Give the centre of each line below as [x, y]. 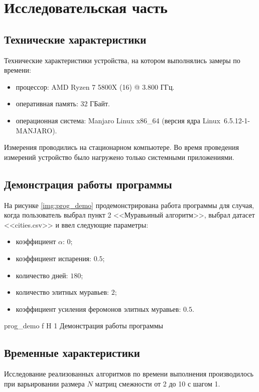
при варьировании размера [44, 383]
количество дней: [42, 275]
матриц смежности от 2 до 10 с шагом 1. [158, 383]
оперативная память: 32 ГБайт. [63, 104]
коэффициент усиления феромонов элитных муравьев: [98, 309]
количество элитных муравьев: [62, 292]
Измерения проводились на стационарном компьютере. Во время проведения [121, 147]
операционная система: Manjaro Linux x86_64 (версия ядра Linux [118, 120]
